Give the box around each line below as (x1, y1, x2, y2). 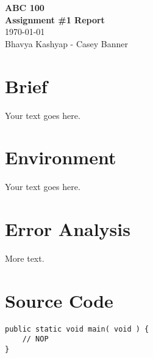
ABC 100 (5, 1, 44, 13)
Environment (5, 145, 116, 170)
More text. (5, 251, 44, 264)
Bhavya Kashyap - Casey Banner (5, 37, 129, 50)
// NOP (22, 335, 49, 344)
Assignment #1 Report (5, 13, 105, 26)
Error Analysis (5, 216, 130, 241)
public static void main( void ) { (5, 324, 149, 333)
